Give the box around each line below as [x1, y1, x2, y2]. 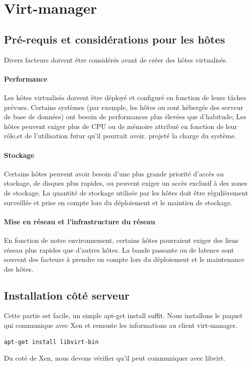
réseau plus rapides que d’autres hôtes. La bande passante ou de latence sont [4, 244, 234, 255]
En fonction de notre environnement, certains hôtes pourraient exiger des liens [4, 235, 239, 245]
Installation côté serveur [4, 287, 130, 302]
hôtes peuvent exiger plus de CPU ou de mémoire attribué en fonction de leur [4, 121, 237, 131]
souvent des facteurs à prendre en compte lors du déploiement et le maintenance [4, 254, 245, 264]
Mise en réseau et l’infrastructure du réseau [4, 216, 155, 226]
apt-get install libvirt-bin [4, 338, 99, 345]
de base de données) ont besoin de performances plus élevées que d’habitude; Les [4, 111, 247, 122]
